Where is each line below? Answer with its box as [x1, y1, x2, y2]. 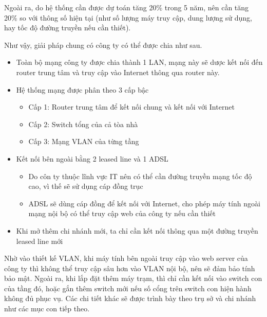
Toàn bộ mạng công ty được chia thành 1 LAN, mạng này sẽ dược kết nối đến [16, 57, 263, 67]
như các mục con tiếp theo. [4, 303, 90, 314]
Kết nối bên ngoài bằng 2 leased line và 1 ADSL [16, 153, 168, 164]
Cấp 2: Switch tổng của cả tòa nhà [28, 118, 138, 129]
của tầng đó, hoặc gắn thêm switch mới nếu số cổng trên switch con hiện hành [4, 283, 252, 293]
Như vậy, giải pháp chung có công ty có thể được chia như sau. [4, 39, 202, 50]
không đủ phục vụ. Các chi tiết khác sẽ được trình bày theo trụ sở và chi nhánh [4, 293, 256, 304]
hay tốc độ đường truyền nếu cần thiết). [4, 22, 131, 33]
